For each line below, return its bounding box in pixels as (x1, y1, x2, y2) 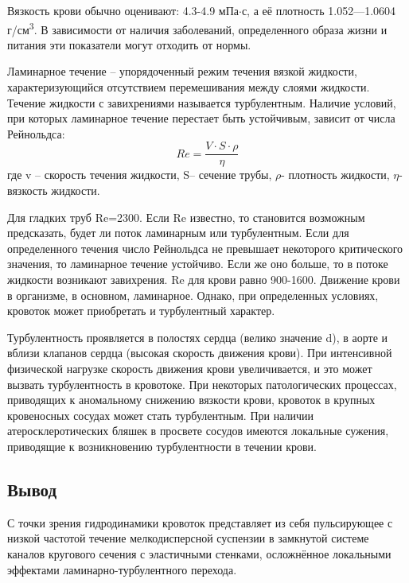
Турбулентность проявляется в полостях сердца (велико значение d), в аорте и (7, 328, 388, 345)
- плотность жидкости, (281, 166, 390, 183)
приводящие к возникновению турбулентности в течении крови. (7, 437, 317, 454)
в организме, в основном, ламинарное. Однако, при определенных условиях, (7, 286, 379, 303)
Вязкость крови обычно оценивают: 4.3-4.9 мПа (7, 2, 239, 18)
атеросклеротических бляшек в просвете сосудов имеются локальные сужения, (7, 422, 389, 439)
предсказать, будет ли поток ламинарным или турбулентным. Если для (7, 224, 349, 241)
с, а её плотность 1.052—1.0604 (241, 2, 396, 18)
